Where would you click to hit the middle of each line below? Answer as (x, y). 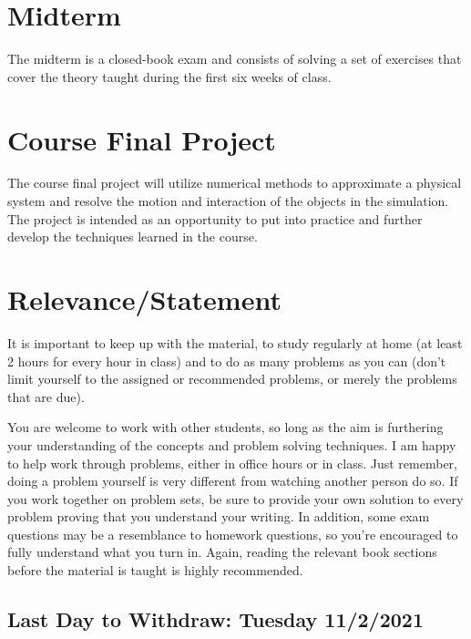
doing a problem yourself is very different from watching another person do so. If (233, 481)
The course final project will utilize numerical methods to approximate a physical (235, 183)
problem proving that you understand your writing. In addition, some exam (219, 516)
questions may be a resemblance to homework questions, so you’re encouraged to (233, 534)
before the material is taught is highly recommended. (155, 570)
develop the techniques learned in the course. (133, 237)
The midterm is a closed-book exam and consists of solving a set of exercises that (235, 59)
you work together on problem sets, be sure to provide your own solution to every (235, 498)
